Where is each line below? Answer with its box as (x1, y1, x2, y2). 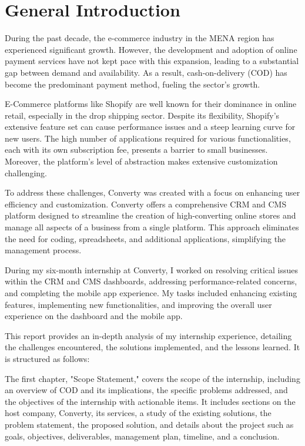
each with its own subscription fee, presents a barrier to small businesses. (5, 143, 268, 156)
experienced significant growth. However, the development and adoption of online (5, 43, 297, 55)
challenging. (5, 166, 47, 179)
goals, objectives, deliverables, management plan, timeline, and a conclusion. (5, 430, 280, 442)
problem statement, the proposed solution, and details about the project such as (5, 418, 294, 430)
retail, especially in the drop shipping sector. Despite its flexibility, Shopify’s (5, 109, 280, 121)
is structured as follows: (5, 352, 90, 364)
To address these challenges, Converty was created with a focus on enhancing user (5, 186, 300, 199)
